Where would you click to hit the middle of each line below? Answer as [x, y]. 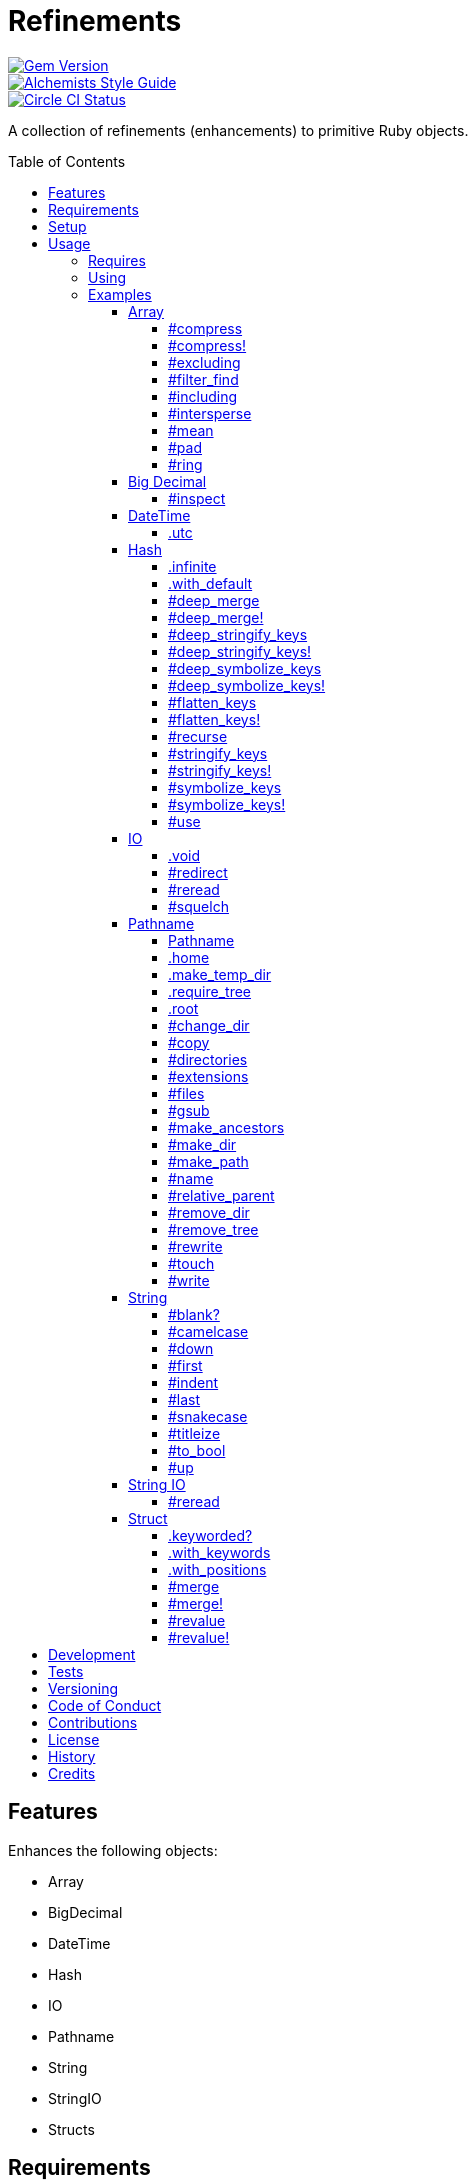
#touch [191, 1263]
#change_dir [209, 1025]
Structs [71, 2129]
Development [92, 1654]
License [74, 1739]
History [72, 1756]
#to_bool [197, 1450]
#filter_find [203, 379]
